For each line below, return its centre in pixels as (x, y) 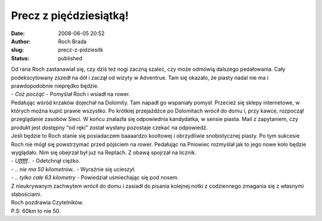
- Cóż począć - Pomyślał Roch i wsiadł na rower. (71, 94)
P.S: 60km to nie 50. (36, 211)
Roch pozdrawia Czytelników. (47, 203)
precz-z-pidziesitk (81, 50)
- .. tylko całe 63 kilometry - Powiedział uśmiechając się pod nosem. (95, 178)
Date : (18, 33)
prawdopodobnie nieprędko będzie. (55, 86)
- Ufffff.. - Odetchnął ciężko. (46, 161)
